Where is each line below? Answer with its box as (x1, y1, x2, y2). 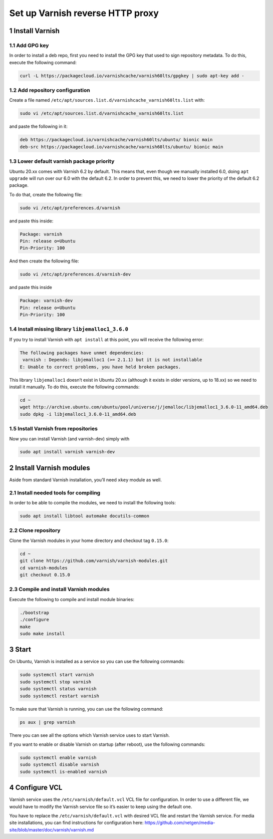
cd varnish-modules (20, 565, 68, 571)
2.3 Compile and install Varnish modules (9, 586, 110, 593)
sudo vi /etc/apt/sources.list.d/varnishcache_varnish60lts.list (20, 111, 184, 116)
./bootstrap (20, 610, 50, 616)
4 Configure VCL (9, 783, 63, 792)
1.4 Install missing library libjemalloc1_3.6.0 (9, 326, 129, 333)
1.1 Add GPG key (9, 42, 49, 49)
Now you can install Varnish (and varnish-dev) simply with (9, 436, 130, 442)
